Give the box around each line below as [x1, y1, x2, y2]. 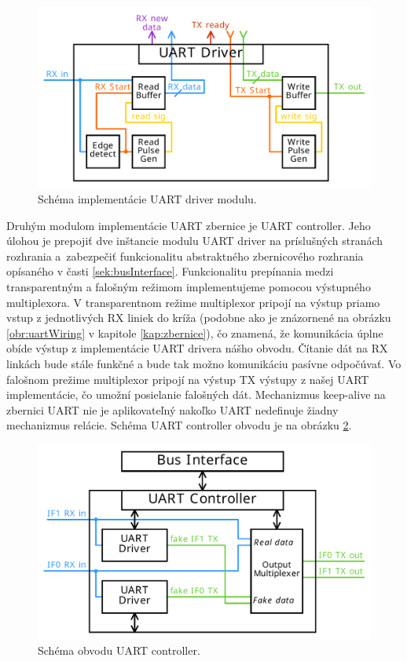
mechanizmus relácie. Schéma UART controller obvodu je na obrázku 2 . [6, 417, 352, 433]
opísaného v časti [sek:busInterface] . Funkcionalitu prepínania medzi [6, 263, 334, 279]
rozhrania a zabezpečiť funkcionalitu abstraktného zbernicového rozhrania [6, 247, 364, 264]
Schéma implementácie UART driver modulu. [38, 191, 257, 207]
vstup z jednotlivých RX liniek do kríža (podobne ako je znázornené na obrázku [6, 309, 391, 326]
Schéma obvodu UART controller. [38, 641, 200, 658]
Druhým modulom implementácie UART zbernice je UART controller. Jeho [6, 217, 371, 233]
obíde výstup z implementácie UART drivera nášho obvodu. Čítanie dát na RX [6, 340, 388, 356]
